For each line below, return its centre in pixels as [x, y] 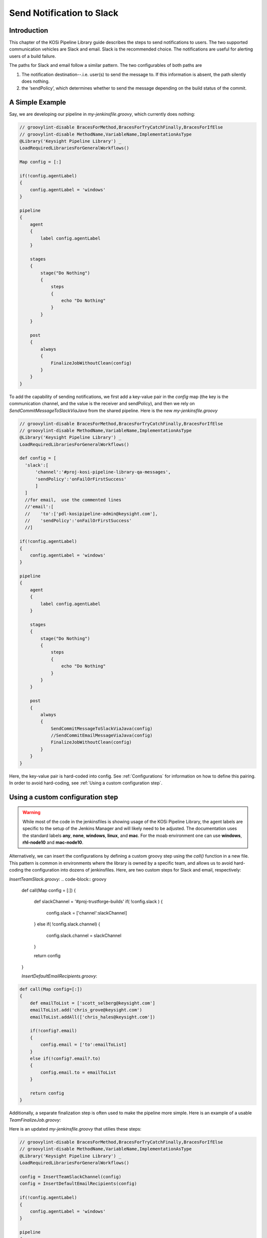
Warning [31, 813]
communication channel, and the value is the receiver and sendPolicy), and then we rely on [102, 404]
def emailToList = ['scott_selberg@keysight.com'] [92, 1003]
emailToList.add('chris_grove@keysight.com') [86, 1010]
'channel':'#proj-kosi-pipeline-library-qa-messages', [103, 472]
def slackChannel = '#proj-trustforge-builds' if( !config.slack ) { [98, 902]
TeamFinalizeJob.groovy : [35, 1120]
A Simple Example [38, 102]
